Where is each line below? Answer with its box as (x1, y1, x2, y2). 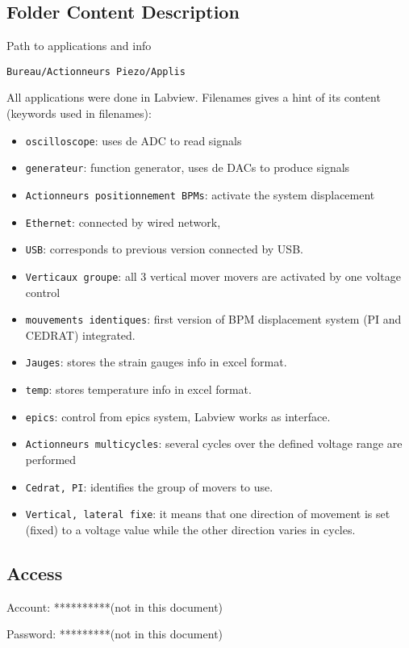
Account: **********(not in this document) (6, 598, 223, 615)
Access (6, 560, 63, 585)
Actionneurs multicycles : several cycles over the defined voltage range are (25, 435, 403, 452)
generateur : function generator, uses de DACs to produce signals (25, 159, 350, 176)
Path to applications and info (6, 37, 152, 54)
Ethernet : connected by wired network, (25, 213, 221, 230)
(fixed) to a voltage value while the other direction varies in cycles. (25, 520, 356, 537)
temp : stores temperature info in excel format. (25, 381, 252, 398)
